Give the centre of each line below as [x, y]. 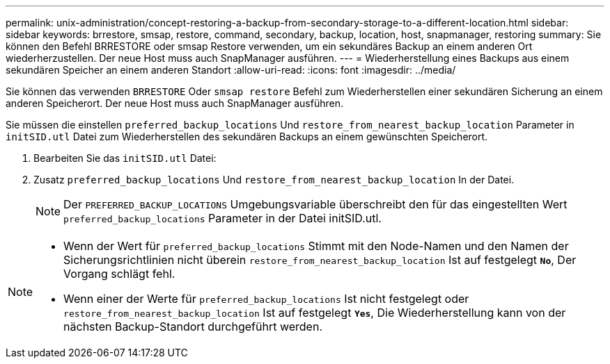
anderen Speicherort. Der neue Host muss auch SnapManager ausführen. [174, 103]
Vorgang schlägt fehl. [119, 274]
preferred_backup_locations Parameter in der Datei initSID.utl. [222, 218]
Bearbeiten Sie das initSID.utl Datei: [125, 158]
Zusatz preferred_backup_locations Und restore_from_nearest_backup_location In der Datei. [274, 180]
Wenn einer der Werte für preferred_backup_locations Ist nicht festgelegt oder [266, 299]
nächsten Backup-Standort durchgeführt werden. [193, 326]
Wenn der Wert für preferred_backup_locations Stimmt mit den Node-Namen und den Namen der [316, 246]
